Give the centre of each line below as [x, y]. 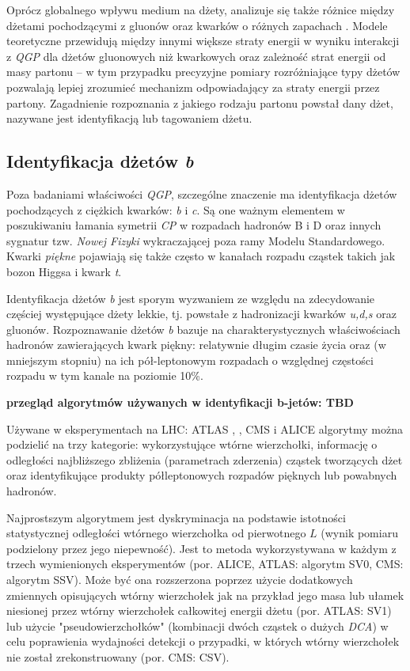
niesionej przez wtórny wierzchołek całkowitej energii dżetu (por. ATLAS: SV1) [199, 610]
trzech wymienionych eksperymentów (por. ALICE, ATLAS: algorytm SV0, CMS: [205, 564]
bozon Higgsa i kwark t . [64, 271]
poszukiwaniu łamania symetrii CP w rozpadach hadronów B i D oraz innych [194, 225]
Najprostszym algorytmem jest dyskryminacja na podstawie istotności [176, 517]
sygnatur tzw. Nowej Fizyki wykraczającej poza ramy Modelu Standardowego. [196, 240]
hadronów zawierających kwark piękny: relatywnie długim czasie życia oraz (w [196, 345]
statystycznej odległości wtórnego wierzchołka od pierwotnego [156, 533]
